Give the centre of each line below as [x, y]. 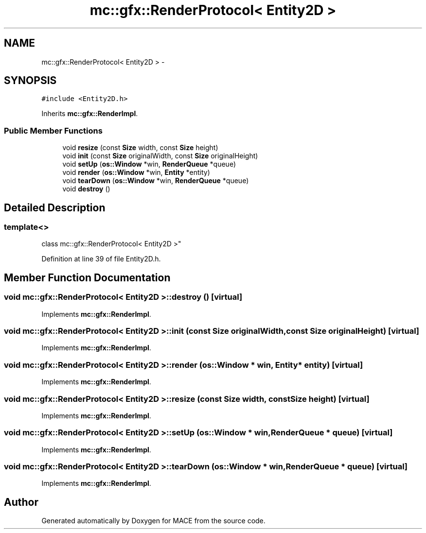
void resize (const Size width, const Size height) [140, 148]
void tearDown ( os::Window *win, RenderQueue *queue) [156, 181]
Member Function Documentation [87, 277]
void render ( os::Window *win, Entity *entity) [136, 172]
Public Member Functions [53, 130]
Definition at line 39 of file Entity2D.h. [101, 259]
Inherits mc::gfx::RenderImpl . [90, 114]
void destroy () [86, 189]
